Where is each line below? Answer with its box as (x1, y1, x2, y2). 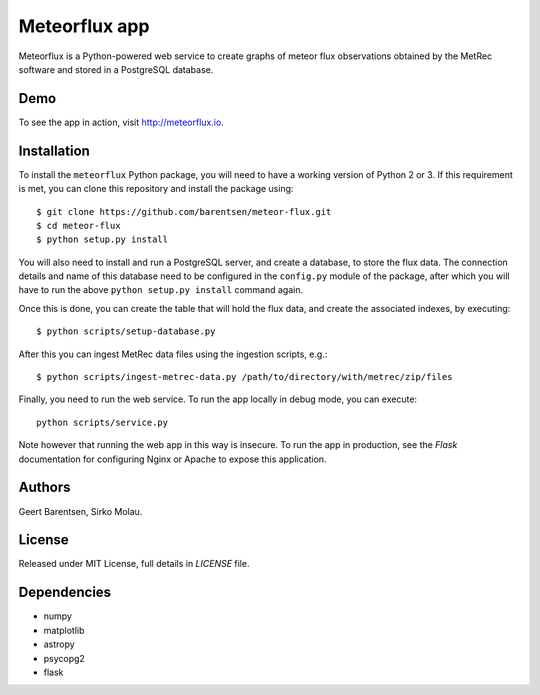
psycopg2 (43, 652, 85, 664)
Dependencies (18, 584, 112, 601)
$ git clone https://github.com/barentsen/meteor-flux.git (36, 206, 332, 217)
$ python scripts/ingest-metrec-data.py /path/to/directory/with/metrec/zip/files (36, 371, 453, 383)
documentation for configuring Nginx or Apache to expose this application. (18, 453, 327, 465)
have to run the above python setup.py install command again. (18, 284, 304, 296)
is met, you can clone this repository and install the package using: (18, 183, 294, 195)
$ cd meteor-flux (36, 220, 121, 231)
